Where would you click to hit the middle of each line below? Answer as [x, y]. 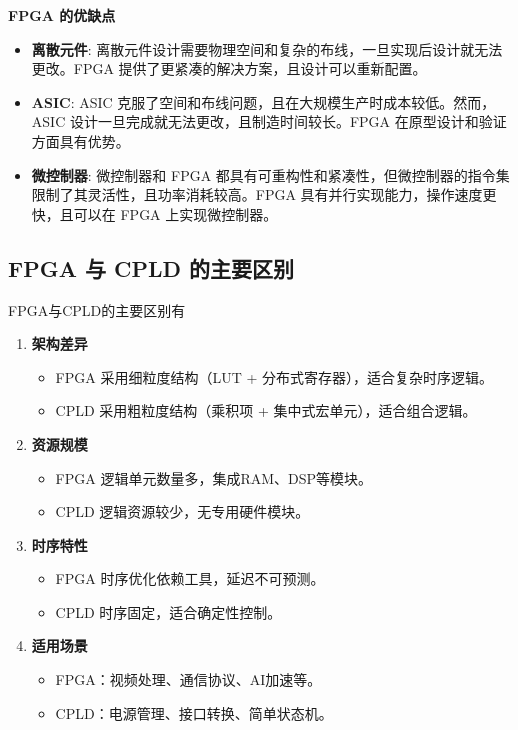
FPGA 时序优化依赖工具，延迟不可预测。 [190, 578]
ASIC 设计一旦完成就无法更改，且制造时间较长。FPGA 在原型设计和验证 [269, 121]
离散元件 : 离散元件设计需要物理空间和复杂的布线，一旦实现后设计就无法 [267, 48]
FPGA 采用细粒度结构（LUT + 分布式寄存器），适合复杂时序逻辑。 [274, 376]
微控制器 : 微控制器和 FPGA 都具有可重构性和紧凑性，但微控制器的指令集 [270, 174]
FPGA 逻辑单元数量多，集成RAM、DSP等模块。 [214, 477]
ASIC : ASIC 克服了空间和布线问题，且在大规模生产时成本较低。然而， [263, 101]
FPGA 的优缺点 [62, 15]
